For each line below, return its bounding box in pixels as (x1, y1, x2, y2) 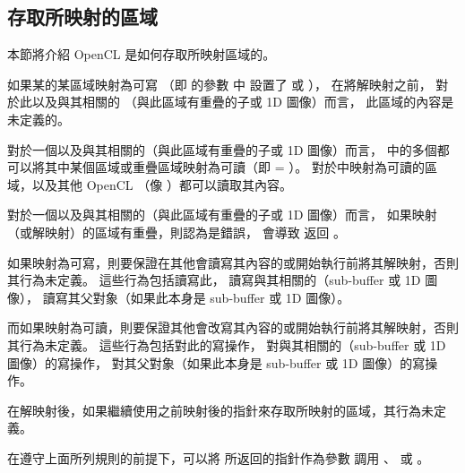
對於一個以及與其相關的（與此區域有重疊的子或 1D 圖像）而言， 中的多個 (7, 140, 437, 159)
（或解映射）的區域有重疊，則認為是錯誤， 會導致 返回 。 (7, 222, 346, 241)
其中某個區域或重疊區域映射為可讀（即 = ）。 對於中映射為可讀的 (44, 158, 425, 176)
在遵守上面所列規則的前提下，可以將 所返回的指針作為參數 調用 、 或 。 (7, 448, 430, 467)
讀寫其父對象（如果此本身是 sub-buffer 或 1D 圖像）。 (42, 288, 350, 306)
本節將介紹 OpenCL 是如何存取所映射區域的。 (7, 45, 276, 64)
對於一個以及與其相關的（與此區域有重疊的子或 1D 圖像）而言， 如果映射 (7, 205, 437, 224)
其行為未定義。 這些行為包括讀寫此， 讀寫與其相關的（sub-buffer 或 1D (7, 271, 421, 289)
